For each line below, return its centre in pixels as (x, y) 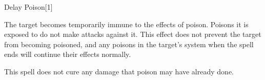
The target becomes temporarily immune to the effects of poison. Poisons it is (126, 24)
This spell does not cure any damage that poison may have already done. (119, 71)
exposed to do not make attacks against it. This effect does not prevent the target (133, 34)
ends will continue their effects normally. (68, 54)
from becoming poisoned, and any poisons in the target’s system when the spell (129, 44)
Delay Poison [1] (28, 7)
